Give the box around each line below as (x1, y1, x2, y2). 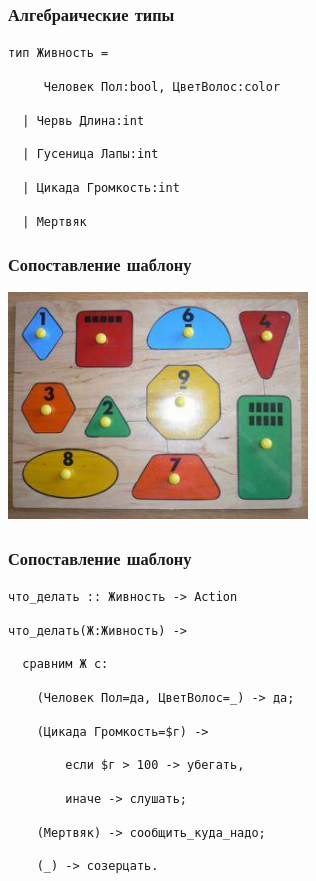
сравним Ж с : (22, 657, 109, 672)
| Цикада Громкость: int (22, 180, 180, 195)
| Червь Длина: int (22, 113, 145, 128)
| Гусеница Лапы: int (22, 147, 159, 162)
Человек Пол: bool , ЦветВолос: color (43, 79, 281, 94)
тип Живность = (8, 46, 109, 61)
